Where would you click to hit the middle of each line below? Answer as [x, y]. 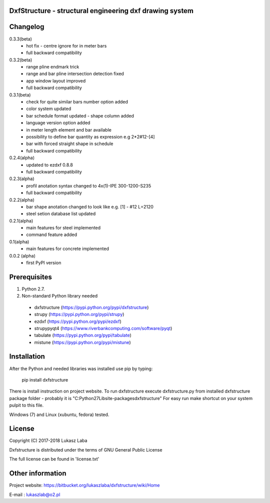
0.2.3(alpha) [22, 179]
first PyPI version [44, 263]
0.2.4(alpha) [22, 158]
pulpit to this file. [26, 405]
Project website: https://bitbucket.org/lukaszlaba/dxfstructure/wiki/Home [84, 485]
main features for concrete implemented [68, 249]
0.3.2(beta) [21, 59]
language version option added [58, 123]
